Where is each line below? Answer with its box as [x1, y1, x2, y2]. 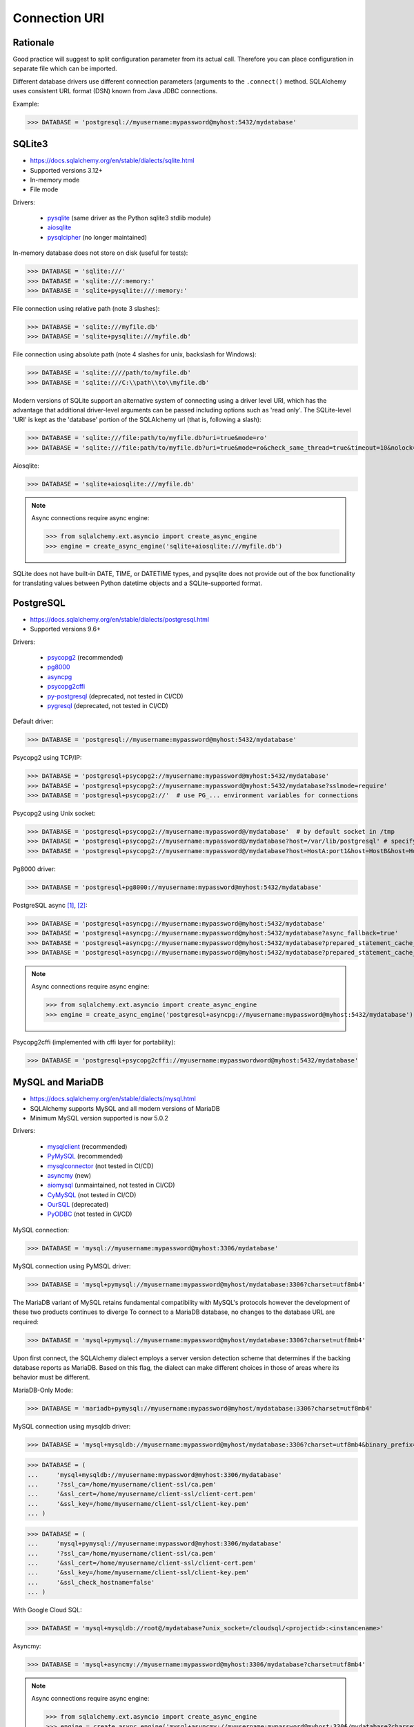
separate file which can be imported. [12, 64, 117, 73]
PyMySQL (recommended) [47, 1152, 124, 1161]
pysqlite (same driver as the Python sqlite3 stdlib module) [47, 214, 211, 222]
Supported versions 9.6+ [30, 625, 101, 633]
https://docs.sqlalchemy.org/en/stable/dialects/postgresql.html [30, 615, 210, 623]
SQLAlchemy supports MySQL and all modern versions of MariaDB [30, 1104, 220, 1112]
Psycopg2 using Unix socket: [12, 809, 96, 818]
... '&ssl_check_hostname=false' [27, 1578, 155, 1586]
